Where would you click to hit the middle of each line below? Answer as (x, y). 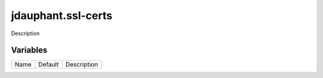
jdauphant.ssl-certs (62, 15)
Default (48, 64)
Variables (29, 50)
